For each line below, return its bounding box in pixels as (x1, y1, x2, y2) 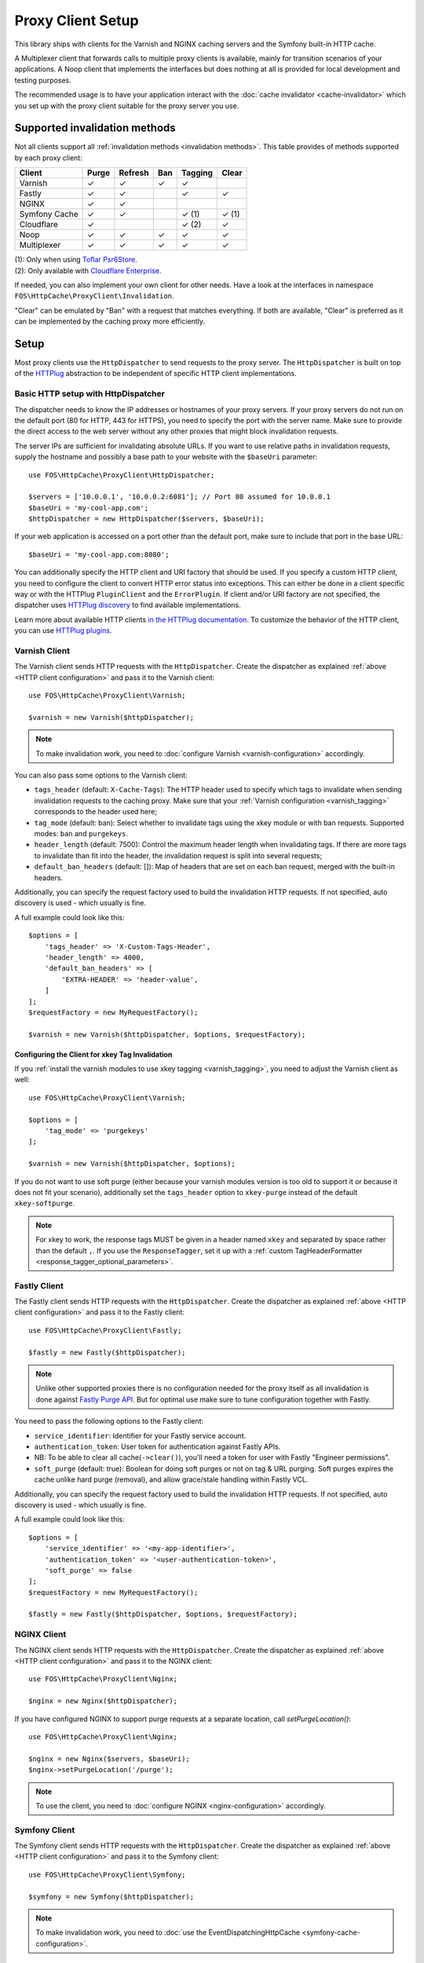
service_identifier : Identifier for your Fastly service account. (34, 1431, 247, 1440)
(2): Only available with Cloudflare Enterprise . (14, 265, 162, 275)
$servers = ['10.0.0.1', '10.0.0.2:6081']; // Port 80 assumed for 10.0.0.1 (28, 492, 331, 502)
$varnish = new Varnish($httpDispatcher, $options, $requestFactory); (28, 1029, 306, 1039)
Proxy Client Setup (14, 12, 139, 29)
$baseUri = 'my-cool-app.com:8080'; (28, 550, 170, 559)
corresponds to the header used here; (34, 807, 157, 817)
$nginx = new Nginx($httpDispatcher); (28, 1697, 178, 1705)
